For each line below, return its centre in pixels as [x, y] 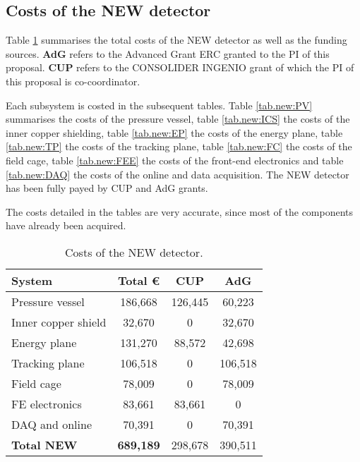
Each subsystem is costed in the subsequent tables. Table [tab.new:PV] [159, 105]
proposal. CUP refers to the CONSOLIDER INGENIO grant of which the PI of [180, 67]
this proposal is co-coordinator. [73, 81]
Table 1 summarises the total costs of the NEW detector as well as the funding [176, 40]
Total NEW [44, 444]
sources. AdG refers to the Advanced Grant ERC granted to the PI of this [168, 53]
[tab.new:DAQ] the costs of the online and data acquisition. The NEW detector [178, 174]
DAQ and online [52, 424]
